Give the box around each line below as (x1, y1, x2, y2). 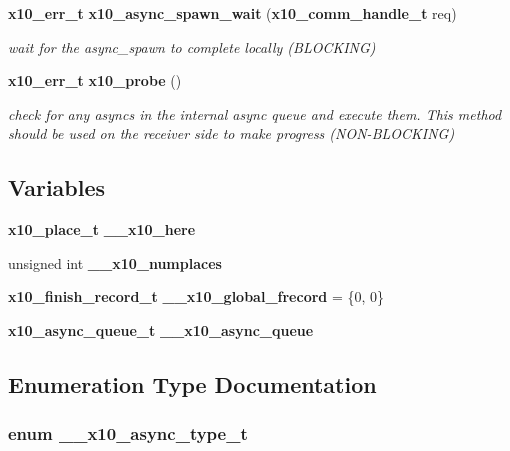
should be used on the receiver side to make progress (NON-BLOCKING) (8, 123, 455, 144)
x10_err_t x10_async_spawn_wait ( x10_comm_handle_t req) (8, 3, 457, 23)
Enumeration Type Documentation (8, 368, 377, 399)
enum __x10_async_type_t (8, 421, 248, 446)
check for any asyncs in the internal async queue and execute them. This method (8, 103, 502, 124)
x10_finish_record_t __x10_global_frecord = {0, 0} (8, 286, 385, 307)
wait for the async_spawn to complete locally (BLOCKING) (8, 36, 376, 57)
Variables (8, 172, 106, 203)
